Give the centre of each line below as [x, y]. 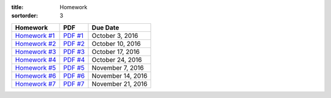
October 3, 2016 [115, 36]
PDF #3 [74, 51]
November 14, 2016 [120, 75]
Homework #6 [36, 75]
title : [17, 7]
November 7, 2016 [118, 67]
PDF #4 [74, 59]
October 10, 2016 [116, 43]
